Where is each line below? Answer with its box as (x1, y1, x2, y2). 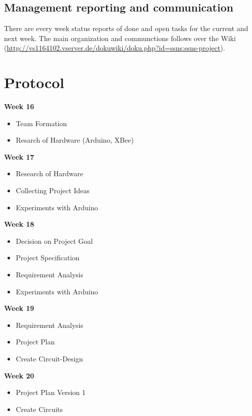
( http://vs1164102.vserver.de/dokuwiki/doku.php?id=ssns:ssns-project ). (4, 43, 225, 53)
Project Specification (16, 252, 80, 263)
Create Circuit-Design (16, 353, 83, 364)
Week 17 (4, 151, 35, 162)
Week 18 (4, 219, 35, 229)
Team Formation (16, 118, 67, 128)
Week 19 (4, 303, 35, 313)
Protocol (4, 72, 65, 93)
